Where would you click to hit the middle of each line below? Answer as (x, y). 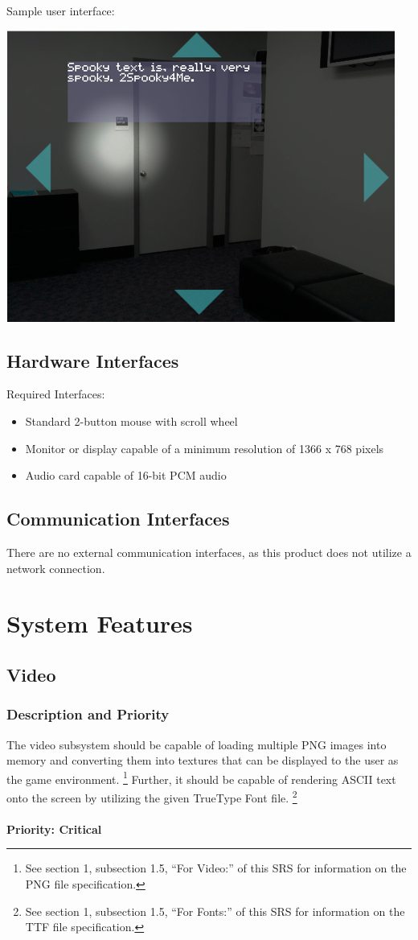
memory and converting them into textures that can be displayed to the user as (203, 760)
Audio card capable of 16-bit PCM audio (126, 475)
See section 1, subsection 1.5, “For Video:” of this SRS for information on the (216, 868)
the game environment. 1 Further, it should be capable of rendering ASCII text (201, 777)
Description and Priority (88, 714)
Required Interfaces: (56, 394)
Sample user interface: (61, 10)
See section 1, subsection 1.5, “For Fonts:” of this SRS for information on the (215, 911)
